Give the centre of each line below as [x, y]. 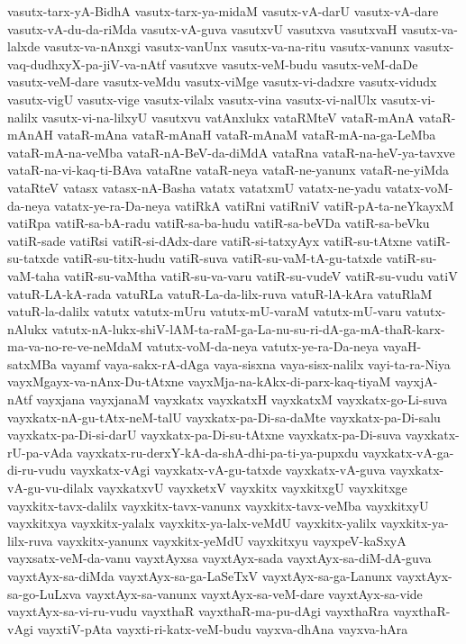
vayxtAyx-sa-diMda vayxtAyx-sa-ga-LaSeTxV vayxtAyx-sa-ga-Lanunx [200, 576]
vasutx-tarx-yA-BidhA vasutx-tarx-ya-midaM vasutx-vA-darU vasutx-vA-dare [223, 11]
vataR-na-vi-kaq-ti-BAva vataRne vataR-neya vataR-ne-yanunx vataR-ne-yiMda [228, 170]
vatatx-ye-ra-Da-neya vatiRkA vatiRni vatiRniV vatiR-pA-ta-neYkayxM [254, 205]
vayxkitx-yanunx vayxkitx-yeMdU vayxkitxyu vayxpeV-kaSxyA [232, 540]
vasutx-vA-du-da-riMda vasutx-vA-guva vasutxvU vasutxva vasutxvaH [202, 28]
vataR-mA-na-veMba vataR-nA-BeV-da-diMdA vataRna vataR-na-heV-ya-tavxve [231, 152]
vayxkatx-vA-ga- [408, 452]
